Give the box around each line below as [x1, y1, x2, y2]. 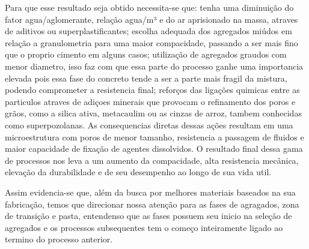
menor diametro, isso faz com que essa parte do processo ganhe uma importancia [5, 59, 304, 72]
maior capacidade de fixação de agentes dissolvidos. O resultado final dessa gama [5, 142, 303, 155]
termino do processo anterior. [5, 233, 113, 245]
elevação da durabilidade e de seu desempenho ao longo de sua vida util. [5, 166, 272, 178]
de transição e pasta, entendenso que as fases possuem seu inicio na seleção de [5, 209, 292, 222]
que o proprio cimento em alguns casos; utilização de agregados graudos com [5, 48, 287, 61]
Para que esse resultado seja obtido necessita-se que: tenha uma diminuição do [5, 1, 294, 13]
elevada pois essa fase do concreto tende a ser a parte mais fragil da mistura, [5, 71, 287, 84]
